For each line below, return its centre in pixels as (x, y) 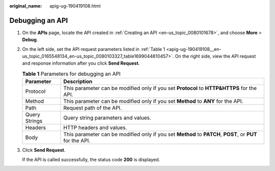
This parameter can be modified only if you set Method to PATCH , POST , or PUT (160, 134)
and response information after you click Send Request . (81, 63)
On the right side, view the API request (215, 56)
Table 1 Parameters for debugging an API (71, 74)
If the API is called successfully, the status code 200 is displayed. (91, 159)
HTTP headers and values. (95, 128)
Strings (34, 121)
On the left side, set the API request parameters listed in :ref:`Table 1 (94, 49)
